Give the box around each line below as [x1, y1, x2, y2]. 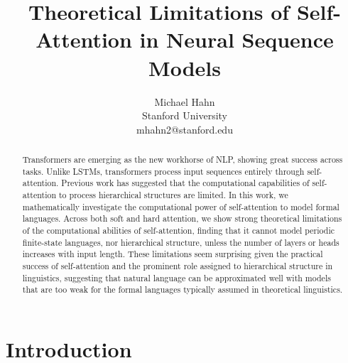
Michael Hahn [154, 94, 215, 109]
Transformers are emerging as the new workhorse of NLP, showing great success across [22, 153, 343, 166]
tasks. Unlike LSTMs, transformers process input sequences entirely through [22, 165, 305, 177]
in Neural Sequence [139, 25, 334, 54]
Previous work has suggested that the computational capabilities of [61, 177, 310, 189]
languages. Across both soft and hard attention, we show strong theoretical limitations [22, 212, 342, 224]
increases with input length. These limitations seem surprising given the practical [22, 248, 323, 260]
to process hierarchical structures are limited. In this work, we [58, 189, 288, 201]
